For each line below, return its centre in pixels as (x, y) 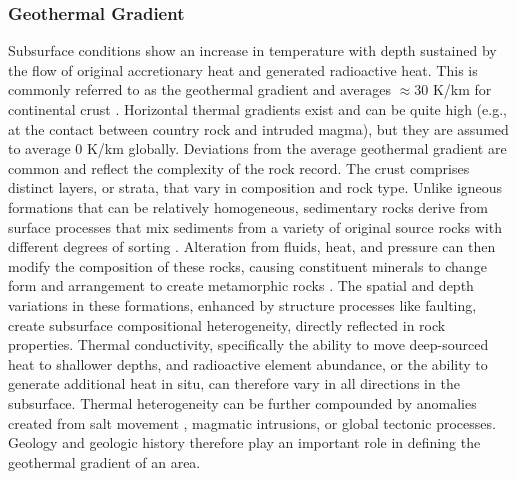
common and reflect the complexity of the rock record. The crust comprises (239, 167)
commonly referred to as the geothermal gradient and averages (200, 89)
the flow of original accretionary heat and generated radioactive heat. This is (243, 69)
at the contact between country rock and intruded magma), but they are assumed (258, 128)
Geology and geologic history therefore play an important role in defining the (244, 442)
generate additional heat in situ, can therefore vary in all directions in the (234, 383)
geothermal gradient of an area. (104, 461)
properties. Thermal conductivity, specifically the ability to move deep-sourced (248, 344)
